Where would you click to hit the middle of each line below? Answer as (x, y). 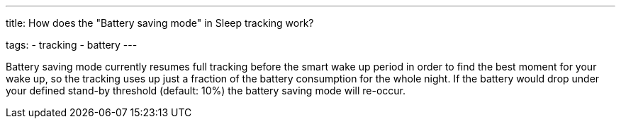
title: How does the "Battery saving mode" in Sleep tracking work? (160, 23)
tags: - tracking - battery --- (72, 45)
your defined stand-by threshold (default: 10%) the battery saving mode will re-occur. (206, 91)
